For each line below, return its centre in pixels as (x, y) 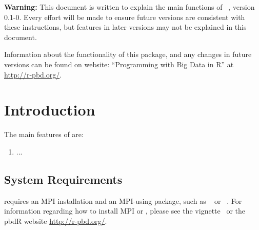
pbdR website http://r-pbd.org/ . (56, 221)
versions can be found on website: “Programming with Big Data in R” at (119, 64)
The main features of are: (44, 134)
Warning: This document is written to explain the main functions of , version (129, 7)
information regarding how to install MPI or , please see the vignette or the (125, 211)
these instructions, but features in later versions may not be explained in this (125, 27)
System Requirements (63, 179)
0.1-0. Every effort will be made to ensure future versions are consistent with (125, 17)
